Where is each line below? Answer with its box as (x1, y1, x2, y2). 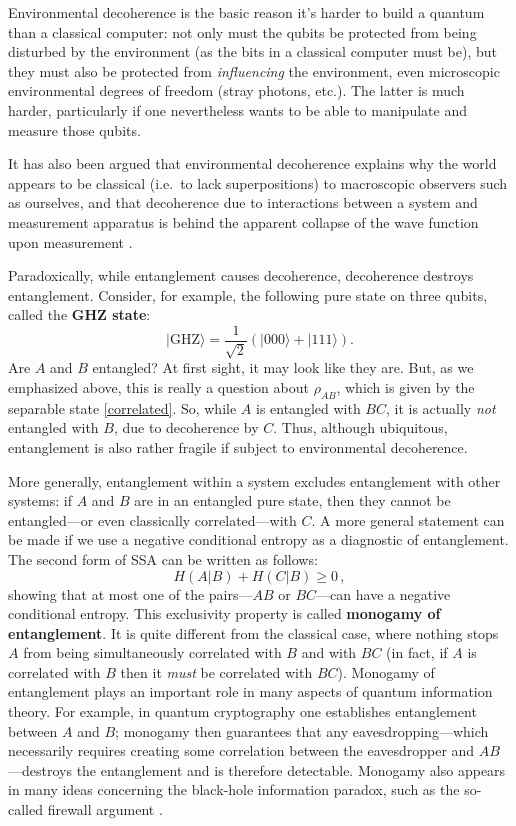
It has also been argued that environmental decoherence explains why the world (8, 153, 497, 174)
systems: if (8, 490, 72, 511)
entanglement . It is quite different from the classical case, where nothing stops (8, 622, 499, 643)
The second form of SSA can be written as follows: (8, 548, 318, 569)
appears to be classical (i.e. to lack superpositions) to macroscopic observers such (8, 172, 508, 193)
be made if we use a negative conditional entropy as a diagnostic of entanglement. (8, 529, 509, 550)
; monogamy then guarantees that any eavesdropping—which (115, 720, 489, 741)
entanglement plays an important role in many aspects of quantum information (8, 681, 493, 702)
